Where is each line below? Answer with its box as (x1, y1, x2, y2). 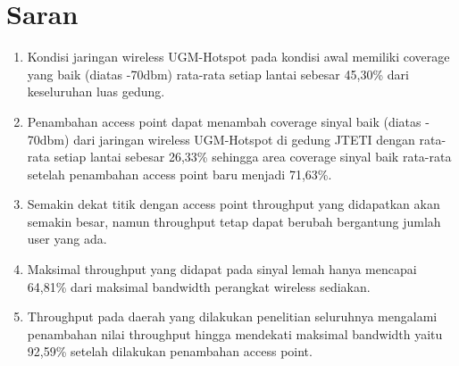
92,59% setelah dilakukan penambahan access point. (27, 342, 313, 361)
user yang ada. (27, 229, 107, 248)
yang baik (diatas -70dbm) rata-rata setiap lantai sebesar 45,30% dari (27, 64, 409, 83)
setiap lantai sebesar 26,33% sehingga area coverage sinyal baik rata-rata (54, 147, 452, 166)
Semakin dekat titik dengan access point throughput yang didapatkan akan (27, 195, 440, 213)
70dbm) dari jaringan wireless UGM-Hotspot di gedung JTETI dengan (27, 129, 415, 148)
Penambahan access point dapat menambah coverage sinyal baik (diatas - (27, 112, 430, 130)
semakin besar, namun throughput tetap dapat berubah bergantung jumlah (27, 212, 441, 230)
